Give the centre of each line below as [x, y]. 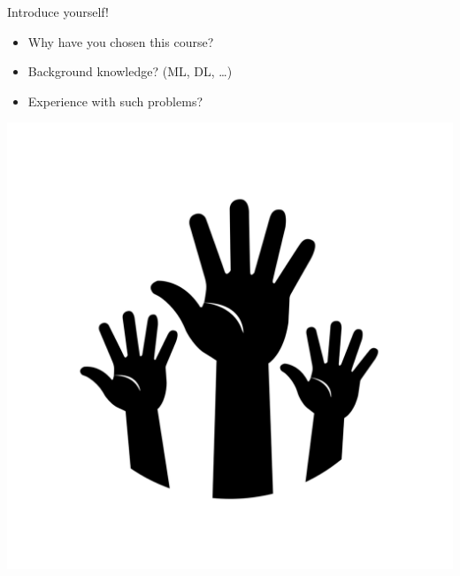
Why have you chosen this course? [121, 41]
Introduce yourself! [58, 12]
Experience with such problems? [115, 101]
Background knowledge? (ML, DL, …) [130, 71]
